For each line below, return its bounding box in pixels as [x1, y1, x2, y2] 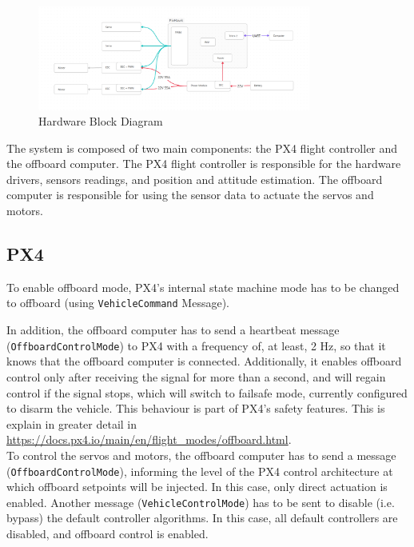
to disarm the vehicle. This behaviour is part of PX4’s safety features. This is [6, 400, 385, 417]
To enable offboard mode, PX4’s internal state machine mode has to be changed [6, 278, 400, 295]
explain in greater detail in [6, 415, 137, 432]
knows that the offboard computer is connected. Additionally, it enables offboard [6, 353, 402, 369]
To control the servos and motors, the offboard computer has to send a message [6, 446, 396, 463]
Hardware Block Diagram [38, 113, 163, 130]
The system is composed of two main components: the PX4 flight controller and [6, 139, 398, 156]
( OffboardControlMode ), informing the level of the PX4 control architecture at [6, 462, 393, 479]
